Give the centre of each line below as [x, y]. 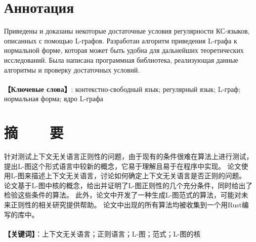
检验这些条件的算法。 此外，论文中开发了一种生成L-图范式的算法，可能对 [123, 195]
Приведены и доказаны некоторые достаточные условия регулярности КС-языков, [127, 31]
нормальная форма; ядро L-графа [54, 99]
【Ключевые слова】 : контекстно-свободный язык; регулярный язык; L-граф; [122, 89]
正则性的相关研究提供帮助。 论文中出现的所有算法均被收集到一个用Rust [126, 204]
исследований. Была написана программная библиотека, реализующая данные [121, 60]
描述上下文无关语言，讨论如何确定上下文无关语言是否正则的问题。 [139, 176]
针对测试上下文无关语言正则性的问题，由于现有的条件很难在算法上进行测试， [128, 156]
